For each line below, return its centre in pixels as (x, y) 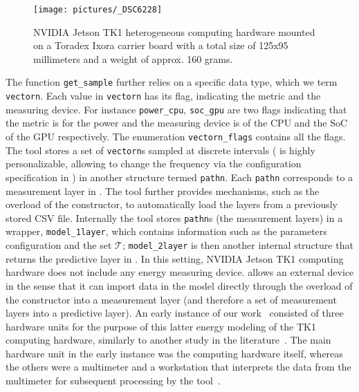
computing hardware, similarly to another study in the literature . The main (168, 340)
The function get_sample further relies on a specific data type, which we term (172, 82)
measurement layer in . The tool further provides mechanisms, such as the (163, 190)
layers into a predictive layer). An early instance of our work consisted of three (175, 313)
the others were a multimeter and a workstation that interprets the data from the (178, 367)
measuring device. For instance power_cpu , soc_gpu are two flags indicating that (176, 109)
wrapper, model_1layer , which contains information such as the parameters (166, 231)
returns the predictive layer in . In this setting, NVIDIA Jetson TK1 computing (175, 258)
